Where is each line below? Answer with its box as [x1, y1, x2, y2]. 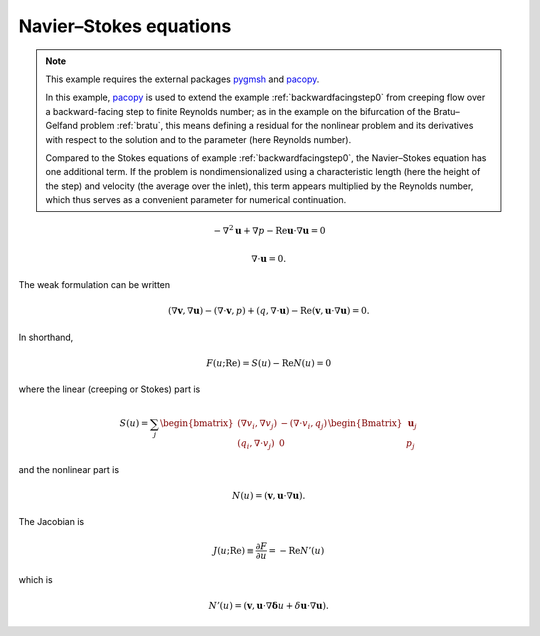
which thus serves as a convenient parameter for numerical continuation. [45, 194, 347, 206]
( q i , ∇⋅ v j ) [236, 438, 275, 451]
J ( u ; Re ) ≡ [213, 545, 255, 556]
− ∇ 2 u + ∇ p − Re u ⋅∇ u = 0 [213, 223, 326, 237]
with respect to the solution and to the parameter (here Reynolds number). [45, 133, 352, 145]
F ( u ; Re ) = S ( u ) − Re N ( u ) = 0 [206, 357, 332, 369]
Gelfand [45, 120, 79, 132]
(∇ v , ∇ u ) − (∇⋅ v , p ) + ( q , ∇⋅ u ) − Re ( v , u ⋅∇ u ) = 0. [167, 305, 370, 317]
